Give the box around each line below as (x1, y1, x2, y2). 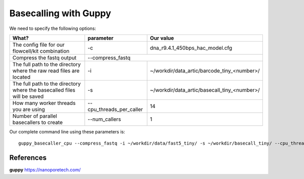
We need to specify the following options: (9, 25, 96, 31)
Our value (149, 34, 174, 42)
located (12, 74, 30, 81)
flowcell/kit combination (12, 47, 70, 54)
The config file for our (12, 41, 65, 48)
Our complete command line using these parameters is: (9, 128, 125, 134)
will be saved (12, 93, 44, 100)
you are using (12, 105, 45, 113)
